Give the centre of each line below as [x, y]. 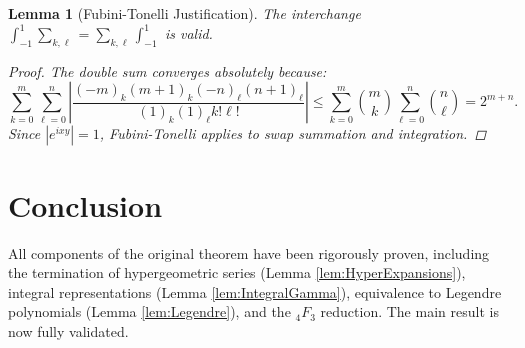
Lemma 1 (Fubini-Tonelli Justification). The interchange [184, 13]
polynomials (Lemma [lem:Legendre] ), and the [149, 311]
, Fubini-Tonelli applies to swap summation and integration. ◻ [293, 133]
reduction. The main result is [409, 311]
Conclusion [85, 204]
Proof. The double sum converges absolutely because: [167, 70]
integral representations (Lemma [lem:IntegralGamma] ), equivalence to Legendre [255, 291]
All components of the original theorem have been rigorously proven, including [249, 252]
